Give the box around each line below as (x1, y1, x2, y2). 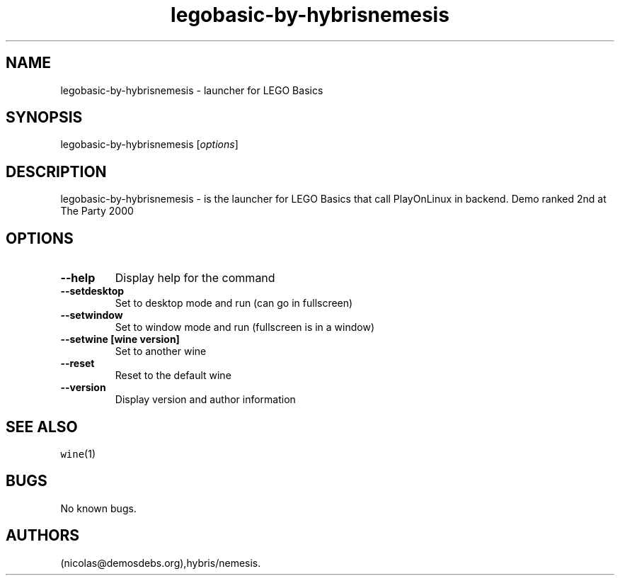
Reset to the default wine (115, 369, 231, 382)
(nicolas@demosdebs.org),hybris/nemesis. (60, 556, 261, 569)
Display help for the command (115, 271, 275, 286)
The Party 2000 (60, 205, 134, 218)
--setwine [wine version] (60, 333, 180, 346)
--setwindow (60, 309, 123, 322)
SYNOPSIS (6, 108, 83, 127)
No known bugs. (60, 502, 137, 514)
